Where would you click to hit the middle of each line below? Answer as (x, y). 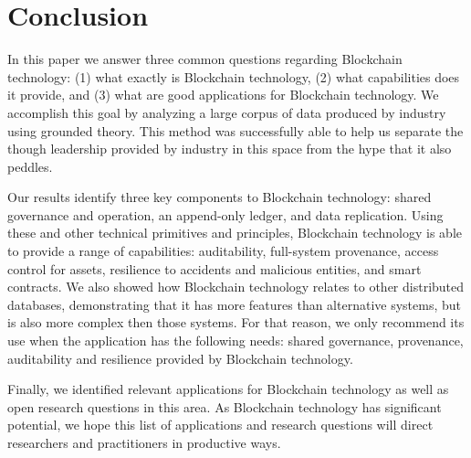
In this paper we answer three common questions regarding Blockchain (205, 59)
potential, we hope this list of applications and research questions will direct (220, 425)
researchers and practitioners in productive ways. (144, 442)
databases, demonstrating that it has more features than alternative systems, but (234, 304)
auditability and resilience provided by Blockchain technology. (180, 358)
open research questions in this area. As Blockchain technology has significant (225, 406)
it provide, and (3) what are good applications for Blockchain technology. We (223, 95)
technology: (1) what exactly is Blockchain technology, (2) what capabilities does (234, 76)
